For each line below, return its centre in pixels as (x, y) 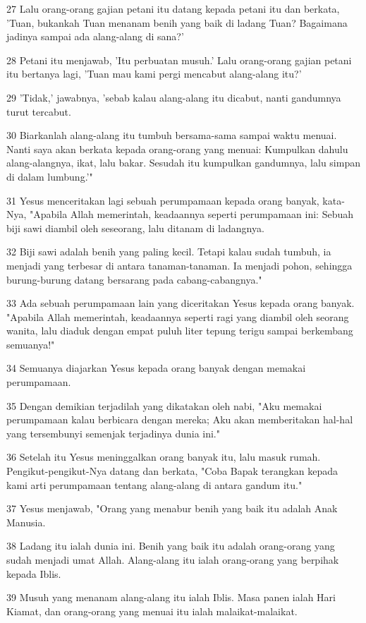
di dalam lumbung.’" (50, 176)
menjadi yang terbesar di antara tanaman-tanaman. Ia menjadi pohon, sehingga (179, 265)
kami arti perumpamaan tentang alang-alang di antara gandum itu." (154, 484)
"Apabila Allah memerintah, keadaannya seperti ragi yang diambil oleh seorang (178, 316)
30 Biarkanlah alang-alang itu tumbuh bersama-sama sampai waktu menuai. (172, 135)
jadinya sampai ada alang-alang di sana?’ (95, 36)
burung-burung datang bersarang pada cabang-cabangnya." (134, 279)
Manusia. (26, 522)
